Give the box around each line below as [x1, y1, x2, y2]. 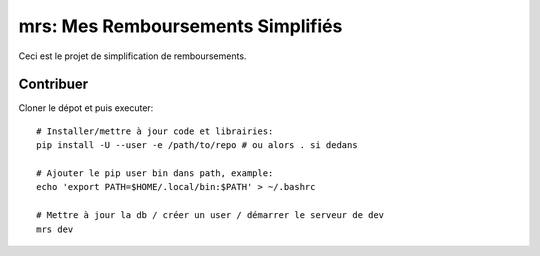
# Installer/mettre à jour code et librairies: [36, 125, 274, 137]
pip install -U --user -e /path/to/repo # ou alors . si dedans [36, 140, 359, 151]
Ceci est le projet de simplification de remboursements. [18, 50, 247, 62]
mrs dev [36, 223, 74, 235]
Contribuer [18, 76, 89, 93]
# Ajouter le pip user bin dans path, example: [36, 168, 274, 179]
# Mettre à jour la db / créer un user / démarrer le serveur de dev [36, 210, 385, 221]
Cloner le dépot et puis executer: [18, 102, 154, 114]
